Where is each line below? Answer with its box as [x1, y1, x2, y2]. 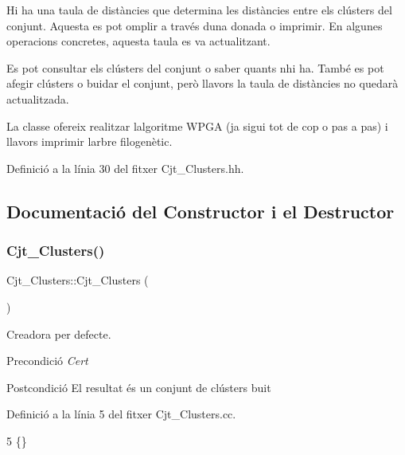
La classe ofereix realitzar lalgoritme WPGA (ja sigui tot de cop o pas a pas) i [6, 117, 388, 134]
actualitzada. [6, 90, 69, 107]
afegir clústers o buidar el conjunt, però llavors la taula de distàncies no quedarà [6, 75, 399, 92]
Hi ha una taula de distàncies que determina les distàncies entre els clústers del [6, 2, 392, 18]
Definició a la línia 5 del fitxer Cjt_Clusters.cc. [6, 406, 236, 422]
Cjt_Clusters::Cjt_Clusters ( [6, 272, 149, 288]
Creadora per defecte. [6, 325, 111, 342]
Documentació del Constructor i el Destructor [6, 198, 395, 223]
